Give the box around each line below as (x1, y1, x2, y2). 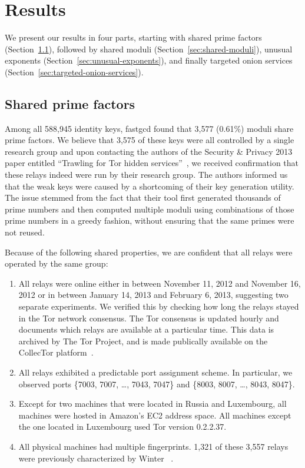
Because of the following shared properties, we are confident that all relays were (5, 245, 293, 258)
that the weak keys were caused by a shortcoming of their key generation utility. (5, 180, 294, 192)
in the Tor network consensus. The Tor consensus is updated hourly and (18, 311, 279, 324)
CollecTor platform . (18, 346, 94, 359)
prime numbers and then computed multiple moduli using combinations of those (5, 203, 294, 215)
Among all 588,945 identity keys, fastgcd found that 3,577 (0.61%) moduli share (5, 122, 294, 134)
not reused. (5, 226, 45, 238)
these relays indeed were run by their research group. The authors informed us (5, 168, 288, 181)
